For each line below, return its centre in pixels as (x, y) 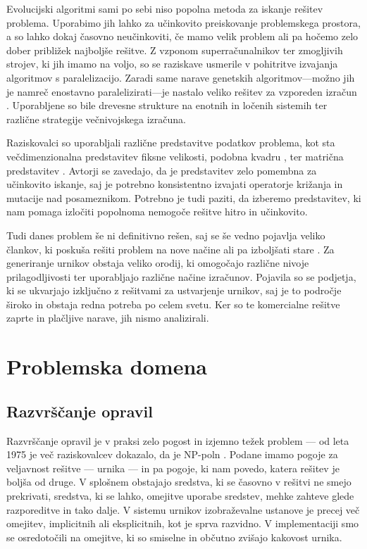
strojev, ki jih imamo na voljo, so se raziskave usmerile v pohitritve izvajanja (172, 64)
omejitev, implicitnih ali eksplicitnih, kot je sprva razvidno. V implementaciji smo (183, 523)
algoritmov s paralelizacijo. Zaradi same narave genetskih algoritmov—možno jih (181, 77)
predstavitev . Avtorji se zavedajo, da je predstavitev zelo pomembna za (162, 170)
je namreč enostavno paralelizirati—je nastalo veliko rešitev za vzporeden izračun (182, 91)
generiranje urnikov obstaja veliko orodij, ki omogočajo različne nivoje (158, 263)
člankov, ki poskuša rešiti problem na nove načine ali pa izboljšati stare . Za (170, 249)
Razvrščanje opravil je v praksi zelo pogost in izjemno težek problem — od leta (178, 440)
